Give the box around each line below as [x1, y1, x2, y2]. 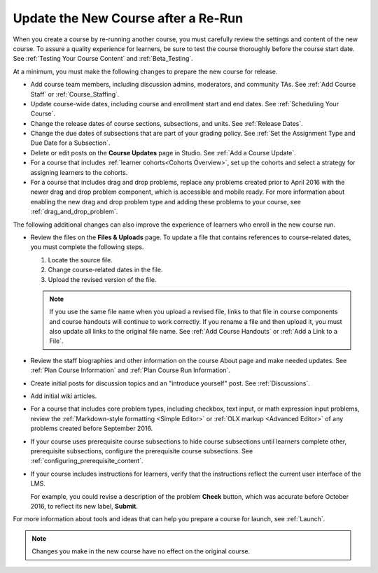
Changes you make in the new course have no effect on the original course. [31, 547, 251, 556]
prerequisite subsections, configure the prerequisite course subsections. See [30, 447, 253, 455]
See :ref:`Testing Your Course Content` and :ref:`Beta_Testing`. [13, 55, 194, 63]
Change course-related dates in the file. [48, 266, 163, 274]
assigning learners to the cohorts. [30, 168, 128, 176]
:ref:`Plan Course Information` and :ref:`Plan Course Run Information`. [30, 366, 231, 374]
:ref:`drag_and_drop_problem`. [30, 207, 118, 216]
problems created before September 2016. [30, 424, 153, 433]
